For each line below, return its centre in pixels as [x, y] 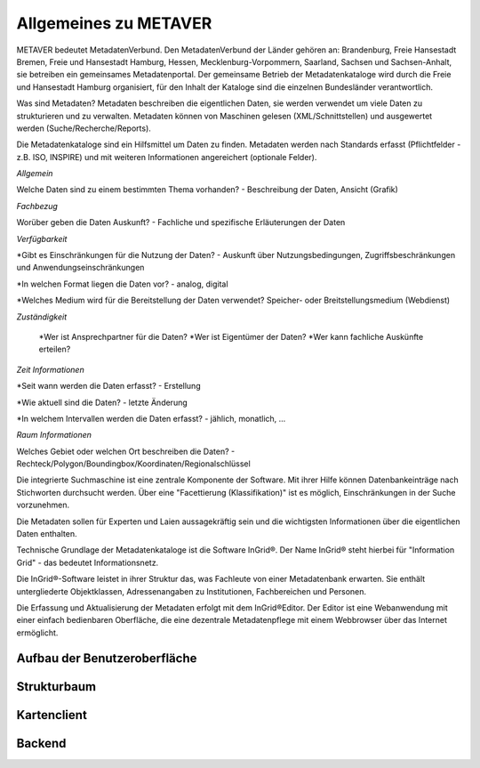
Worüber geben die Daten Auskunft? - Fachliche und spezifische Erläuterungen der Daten [181, 222]
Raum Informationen [54, 435]
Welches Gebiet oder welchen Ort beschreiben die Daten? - [126, 451]
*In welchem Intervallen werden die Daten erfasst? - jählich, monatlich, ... [151, 418]
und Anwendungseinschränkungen [80, 268]
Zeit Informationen [50, 369]
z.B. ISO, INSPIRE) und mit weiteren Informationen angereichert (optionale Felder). [167, 157]
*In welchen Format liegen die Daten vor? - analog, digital [122, 284]
